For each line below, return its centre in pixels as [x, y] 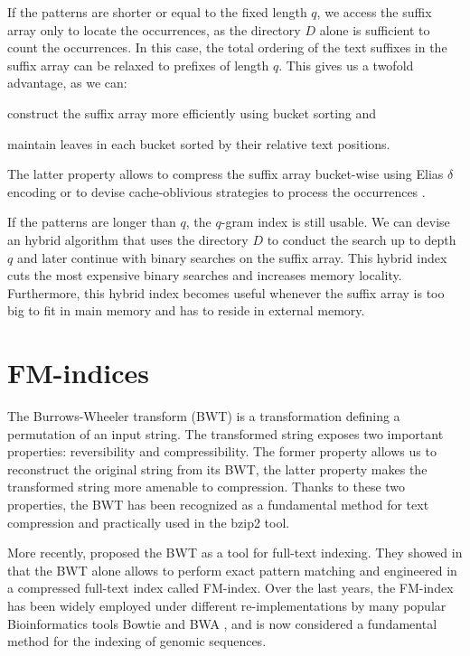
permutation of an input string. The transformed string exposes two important [226, 433]
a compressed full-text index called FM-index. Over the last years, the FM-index [230, 588]
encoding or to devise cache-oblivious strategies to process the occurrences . [216, 191]
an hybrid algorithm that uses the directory [128, 239]
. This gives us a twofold [346, 65]
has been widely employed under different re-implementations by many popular [227, 605]
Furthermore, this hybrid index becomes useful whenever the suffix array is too [226, 292]
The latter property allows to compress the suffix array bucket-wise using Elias [226, 174]
